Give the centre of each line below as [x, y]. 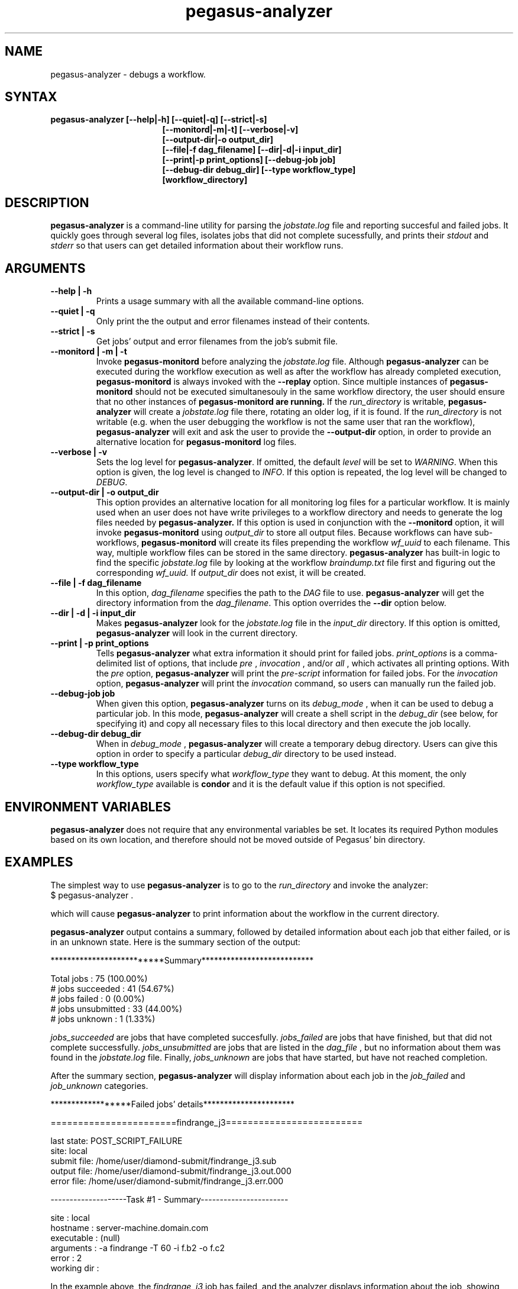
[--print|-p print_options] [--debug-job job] [249, 160]
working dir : [75, 1268]
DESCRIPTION [47, 202]
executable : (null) [85, 1238]
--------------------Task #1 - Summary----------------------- [169, 1199]
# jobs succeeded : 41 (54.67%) [112, 988]
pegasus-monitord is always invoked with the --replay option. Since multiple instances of [272, 382]
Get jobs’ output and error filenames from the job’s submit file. [217, 341]
